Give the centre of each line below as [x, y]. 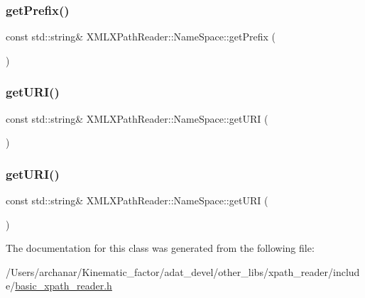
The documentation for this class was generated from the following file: [160, 248]
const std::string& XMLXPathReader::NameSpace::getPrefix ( [141, 37]
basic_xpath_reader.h [64, 286]
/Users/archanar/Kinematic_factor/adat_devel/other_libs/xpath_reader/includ [183, 271]
